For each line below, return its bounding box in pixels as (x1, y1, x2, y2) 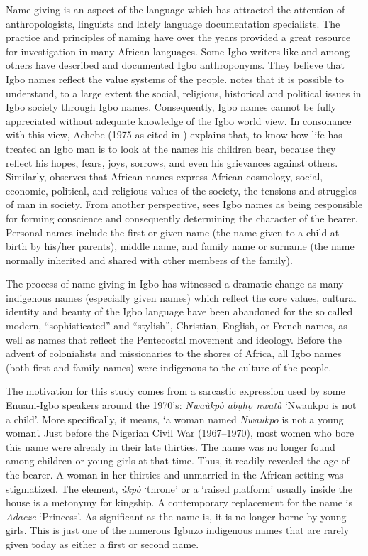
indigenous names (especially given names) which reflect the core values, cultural (6, 290, 357, 305)
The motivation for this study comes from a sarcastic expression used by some (6, 383, 345, 398)
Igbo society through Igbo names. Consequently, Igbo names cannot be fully (6, 99, 337, 114)
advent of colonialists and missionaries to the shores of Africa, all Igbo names (6, 346, 342, 361)
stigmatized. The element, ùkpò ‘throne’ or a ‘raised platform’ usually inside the (6, 481, 352, 496)
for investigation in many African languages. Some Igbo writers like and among (6, 43, 350, 58)
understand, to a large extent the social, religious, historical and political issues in (6, 85, 362, 100)
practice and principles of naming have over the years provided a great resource (6, 30, 351, 45)
